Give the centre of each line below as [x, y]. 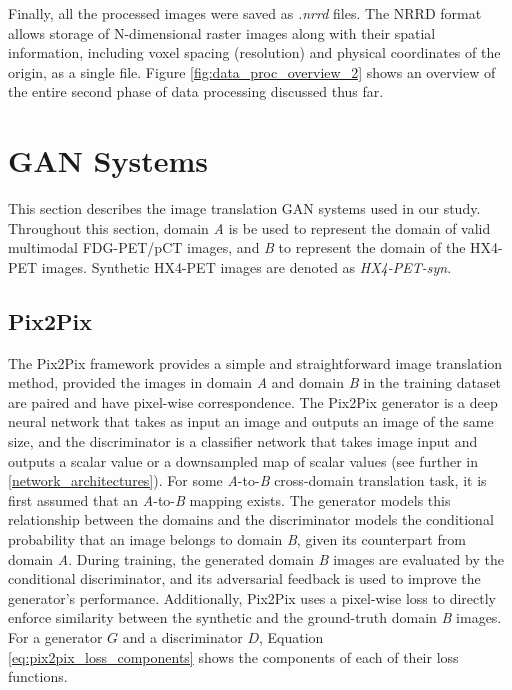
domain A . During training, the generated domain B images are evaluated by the [256, 558]
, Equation [291, 636]
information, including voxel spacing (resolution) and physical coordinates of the [254, 52]
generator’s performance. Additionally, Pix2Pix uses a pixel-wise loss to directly [252, 597]
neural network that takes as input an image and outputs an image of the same [251, 421]
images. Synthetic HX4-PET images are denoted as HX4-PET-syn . [246, 266]
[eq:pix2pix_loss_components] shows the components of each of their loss [233, 656]
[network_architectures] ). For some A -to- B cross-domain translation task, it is [247, 480]
